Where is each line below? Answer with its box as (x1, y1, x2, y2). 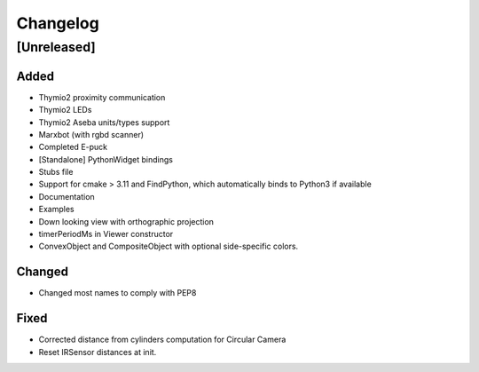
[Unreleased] (16, 39, 97, 55)
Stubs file (38, 167, 74, 178)
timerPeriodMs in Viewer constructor (38, 229, 174, 240)
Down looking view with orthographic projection (38, 216, 215, 226)
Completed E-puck (38, 142, 108, 153)
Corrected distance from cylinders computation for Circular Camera (38, 334, 287, 345)
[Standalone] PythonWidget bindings (38, 154, 173, 164)
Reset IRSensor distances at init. (38, 346, 157, 357)
